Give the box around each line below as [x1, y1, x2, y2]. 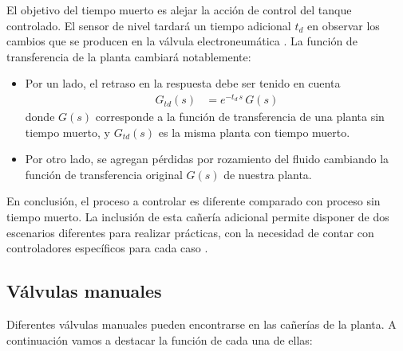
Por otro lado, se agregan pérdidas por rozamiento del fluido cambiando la [25, 150, 389, 167]
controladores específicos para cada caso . [6, 240, 208, 256]
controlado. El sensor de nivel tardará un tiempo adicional [6, 17, 291, 33]
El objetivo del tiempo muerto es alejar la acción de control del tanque [6, 2, 352, 18]
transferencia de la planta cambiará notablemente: [6, 48, 251, 64]
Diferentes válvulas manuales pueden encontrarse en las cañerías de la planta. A [6, 316, 397, 333]
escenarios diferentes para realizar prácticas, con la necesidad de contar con [6, 224, 374, 240]
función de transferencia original [25, 166, 183, 182]
